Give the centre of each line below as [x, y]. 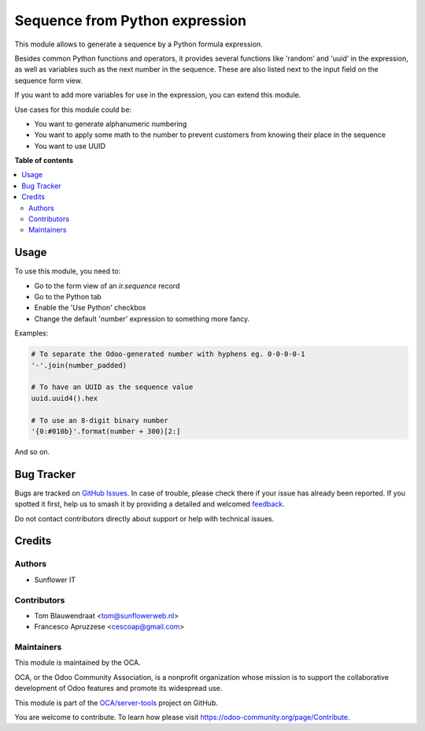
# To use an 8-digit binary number [100, 420]
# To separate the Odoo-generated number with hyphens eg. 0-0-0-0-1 [168, 354]
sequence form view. [48, 80]
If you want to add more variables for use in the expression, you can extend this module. [158, 95]
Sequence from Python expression [131, 20]
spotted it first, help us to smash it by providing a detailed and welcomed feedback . [150, 504]
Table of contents [44, 161]
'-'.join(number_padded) [79, 365]
